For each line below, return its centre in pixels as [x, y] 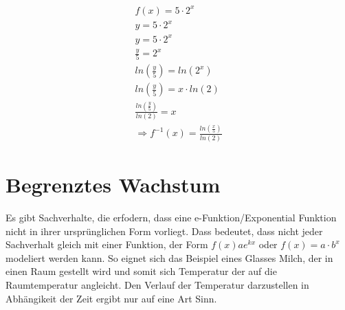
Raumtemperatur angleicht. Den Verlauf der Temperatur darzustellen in [157, 284]
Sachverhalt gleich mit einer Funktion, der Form [107, 244]
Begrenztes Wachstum [113, 184]
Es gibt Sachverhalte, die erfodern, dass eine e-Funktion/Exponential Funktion [171, 217]
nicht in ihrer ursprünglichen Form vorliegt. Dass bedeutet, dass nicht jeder [164, 231]
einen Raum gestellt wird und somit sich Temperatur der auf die [141, 271]
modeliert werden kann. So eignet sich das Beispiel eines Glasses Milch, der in [169, 257]
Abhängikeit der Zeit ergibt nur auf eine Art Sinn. [111, 298]
